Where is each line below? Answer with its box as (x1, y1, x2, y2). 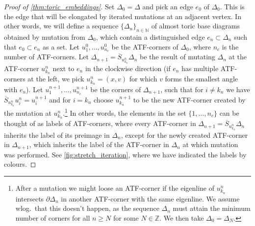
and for (49, 94, 71, 104)
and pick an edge (142, 1, 193, 11)
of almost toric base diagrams (151, 21, 240, 31)
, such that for (160, 84, 204, 94)
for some (113, 212, 139, 223)
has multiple (181, 63, 219, 73)
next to (52, 63, 75, 73)
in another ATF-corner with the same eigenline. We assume (61, 193, 240, 203)
